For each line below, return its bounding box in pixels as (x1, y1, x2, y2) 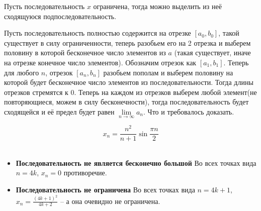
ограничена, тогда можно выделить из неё (93, 1, 222, 11)
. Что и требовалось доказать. (143, 106, 234, 117)
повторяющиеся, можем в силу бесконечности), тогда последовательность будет (4, 96, 249, 107)
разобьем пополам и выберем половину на (103, 67, 233, 77)
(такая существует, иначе (174, 47, 251, 58)
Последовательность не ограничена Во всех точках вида (16, 184, 195, 195)
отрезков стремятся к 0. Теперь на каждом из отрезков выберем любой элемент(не (4, 86, 257, 97)
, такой (218, 28, 239, 38)
